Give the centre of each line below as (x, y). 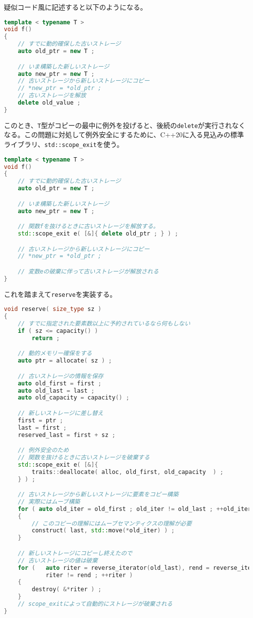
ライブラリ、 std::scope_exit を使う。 (64, 144)
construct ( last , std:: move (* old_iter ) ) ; (103, 531)
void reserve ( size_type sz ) (53, 309)
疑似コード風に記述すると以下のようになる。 (75, 7)
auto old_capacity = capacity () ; (73, 398)
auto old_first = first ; (60, 383)
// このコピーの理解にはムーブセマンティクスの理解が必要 (112, 523)
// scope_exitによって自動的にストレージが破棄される (95, 604)
